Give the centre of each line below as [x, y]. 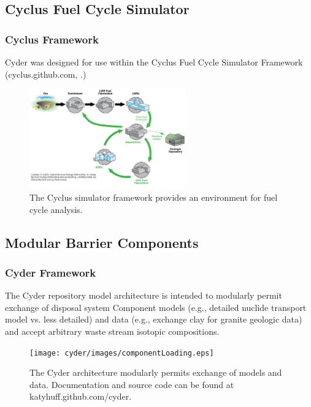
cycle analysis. [56, 209]
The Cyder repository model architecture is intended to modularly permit [144, 295]
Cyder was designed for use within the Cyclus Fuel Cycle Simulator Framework [154, 62]
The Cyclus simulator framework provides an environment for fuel [154, 197]
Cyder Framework [51, 272]
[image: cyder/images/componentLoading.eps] [122, 353]
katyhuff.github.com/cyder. [81, 396]
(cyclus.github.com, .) [46, 74]
